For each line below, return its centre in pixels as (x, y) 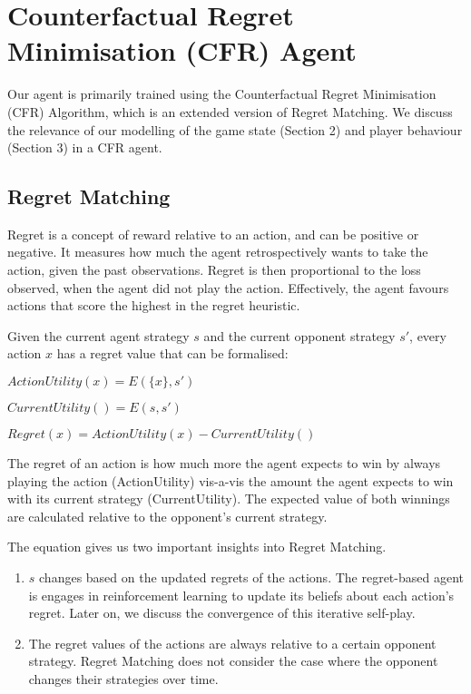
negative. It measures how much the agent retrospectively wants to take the (218, 252)
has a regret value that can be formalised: (172, 353)
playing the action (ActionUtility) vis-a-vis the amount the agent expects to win (231, 480)
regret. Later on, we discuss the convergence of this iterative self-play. (222, 613)
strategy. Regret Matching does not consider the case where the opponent (233, 661)
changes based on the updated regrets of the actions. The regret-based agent (251, 577)
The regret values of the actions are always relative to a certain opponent (232, 643)
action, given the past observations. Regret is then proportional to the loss (214, 270)
